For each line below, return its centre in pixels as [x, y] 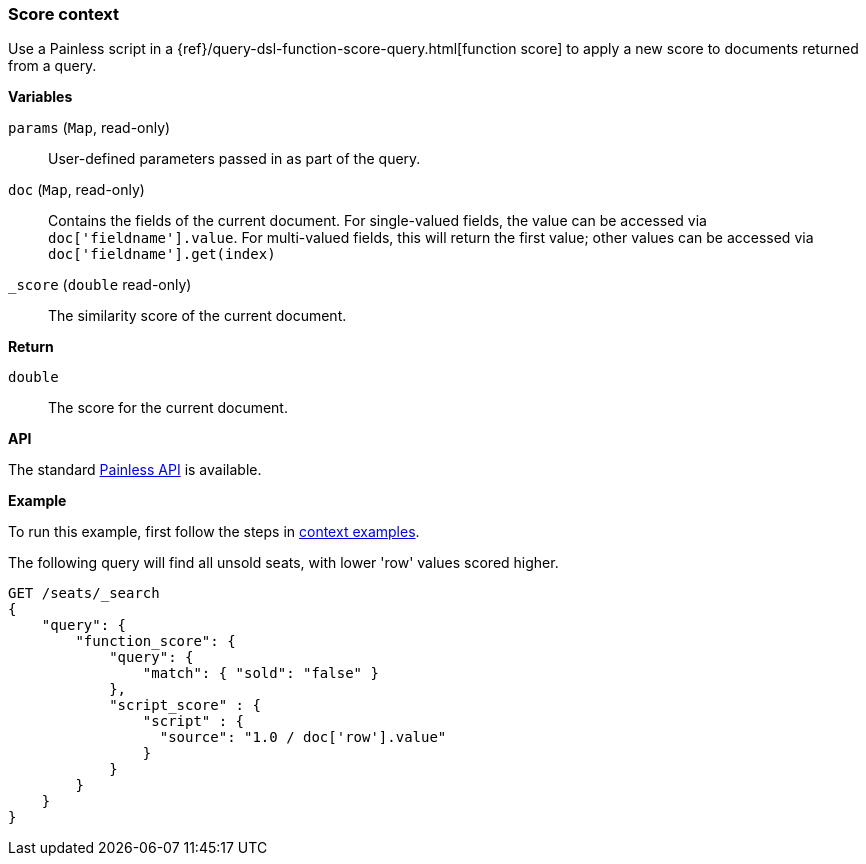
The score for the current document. [168, 408]
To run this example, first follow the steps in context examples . [214, 532]
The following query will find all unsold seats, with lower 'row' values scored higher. [283, 563]
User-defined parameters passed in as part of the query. [234, 159]
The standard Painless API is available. [135, 470]
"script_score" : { [185, 705]
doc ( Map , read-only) [76, 190]
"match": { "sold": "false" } [260, 673]
